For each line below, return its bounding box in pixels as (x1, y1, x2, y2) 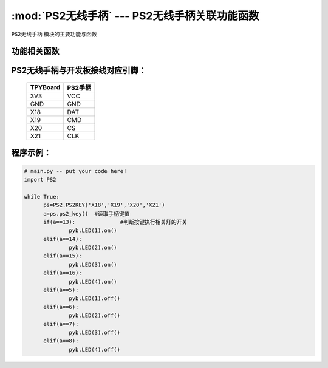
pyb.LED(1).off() (69, 295, 121, 302)
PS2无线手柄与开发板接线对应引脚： (11, 66, 147, 76)
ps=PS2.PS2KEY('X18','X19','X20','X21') (43, 202, 165, 209)
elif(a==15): (43, 253, 82, 259)
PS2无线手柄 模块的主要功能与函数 (11, 30, 97, 38)
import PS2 (24, 176, 56, 183)
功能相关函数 (11, 46, 60, 56)
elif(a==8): (43, 338, 79, 344)
